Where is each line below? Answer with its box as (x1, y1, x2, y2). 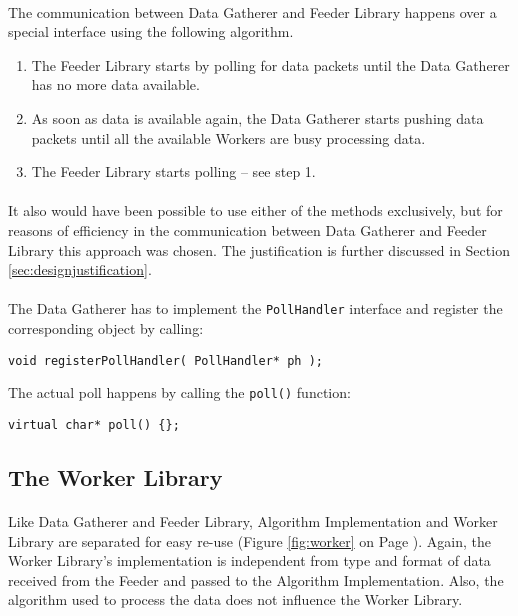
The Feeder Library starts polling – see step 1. (31, 161, 316, 182)
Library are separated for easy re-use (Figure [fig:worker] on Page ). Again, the (8, 530, 492, 551)
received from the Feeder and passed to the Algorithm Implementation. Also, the (8, 569, 504, 590)
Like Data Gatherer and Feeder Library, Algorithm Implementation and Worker (8, 510, 498, 531)
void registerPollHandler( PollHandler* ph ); (8, 353, 323, 368)
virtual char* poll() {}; (8, 417, 180, 432)
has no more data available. (31, 74, 200, 95)
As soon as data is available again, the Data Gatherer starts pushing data (31, 107, 484, 128)
